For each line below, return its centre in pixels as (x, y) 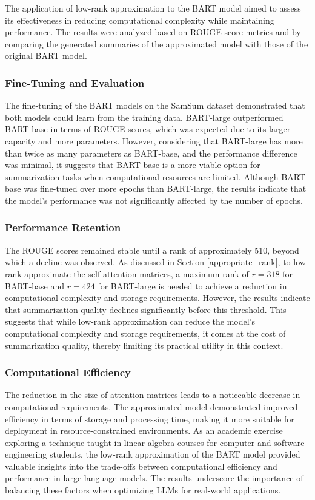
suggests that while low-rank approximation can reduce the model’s (130, 321)
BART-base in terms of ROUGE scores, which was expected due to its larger (148, 129)
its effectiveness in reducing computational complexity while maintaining (140, 20)
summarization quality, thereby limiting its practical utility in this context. (144, 345)
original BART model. (46, 56)
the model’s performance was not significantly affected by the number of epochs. (154, 200)
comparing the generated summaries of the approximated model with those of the (157, 43)
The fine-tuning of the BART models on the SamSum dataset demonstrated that (155, 105)
